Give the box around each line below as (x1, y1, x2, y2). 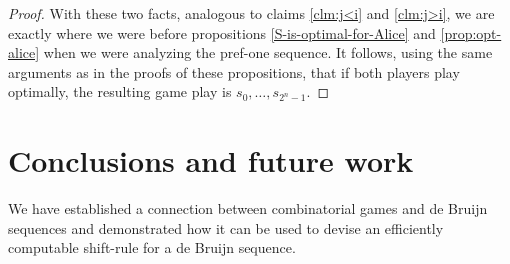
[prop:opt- (440, 22, 502, 43)
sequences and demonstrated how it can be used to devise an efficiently (8, 217, 444, 238)
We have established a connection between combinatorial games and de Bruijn (8, 198, 488, 219)
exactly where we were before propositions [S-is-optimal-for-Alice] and (8, 22, 436, 43)
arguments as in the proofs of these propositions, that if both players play (8, 61, 460, 82)
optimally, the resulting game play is (8, 81, 232, 102)
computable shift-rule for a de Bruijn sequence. (8, 237, 296, 258)
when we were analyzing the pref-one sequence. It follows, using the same (43, 42, 493, 63)
